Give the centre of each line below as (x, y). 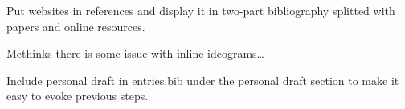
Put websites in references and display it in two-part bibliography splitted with (201, 10)
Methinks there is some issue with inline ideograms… (136, 53)
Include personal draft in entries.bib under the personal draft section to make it (203, 80)
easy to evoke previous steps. (78, 96)
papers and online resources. (76, 26)
